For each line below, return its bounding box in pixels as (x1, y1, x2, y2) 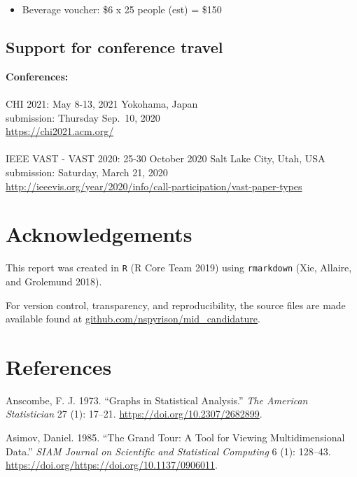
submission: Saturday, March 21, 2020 (6, 164, 168, 179)
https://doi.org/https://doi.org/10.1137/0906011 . (6, 457, 218, 472)
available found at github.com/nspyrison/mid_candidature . (6, 311, 260, 326)
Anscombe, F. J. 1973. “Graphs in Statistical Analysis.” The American (6, 392, 308, 407)
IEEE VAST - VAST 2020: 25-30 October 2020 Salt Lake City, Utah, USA (6, 151, 325, 166)
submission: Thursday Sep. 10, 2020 (6, 110, 160, 124)
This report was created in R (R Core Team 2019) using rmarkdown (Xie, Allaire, (6, 260, 352, 275)
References (6, 352, 112, 380)
